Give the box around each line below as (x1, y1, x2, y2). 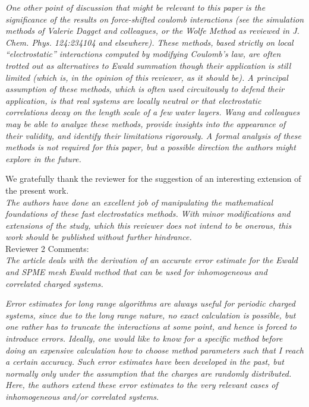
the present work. (5, 184, 69, 196)
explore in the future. (5, 152, 81, 165)
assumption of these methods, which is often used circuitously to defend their (5, 83, 285, 95)
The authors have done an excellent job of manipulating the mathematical (5, 195, 273, 208)
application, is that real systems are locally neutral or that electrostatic (5, 94, 261, 106)
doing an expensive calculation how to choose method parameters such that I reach (5, 343, 304, 356)
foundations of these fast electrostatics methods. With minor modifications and (5, 207, 291, 220)
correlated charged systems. (5, 277, 103, 289)
